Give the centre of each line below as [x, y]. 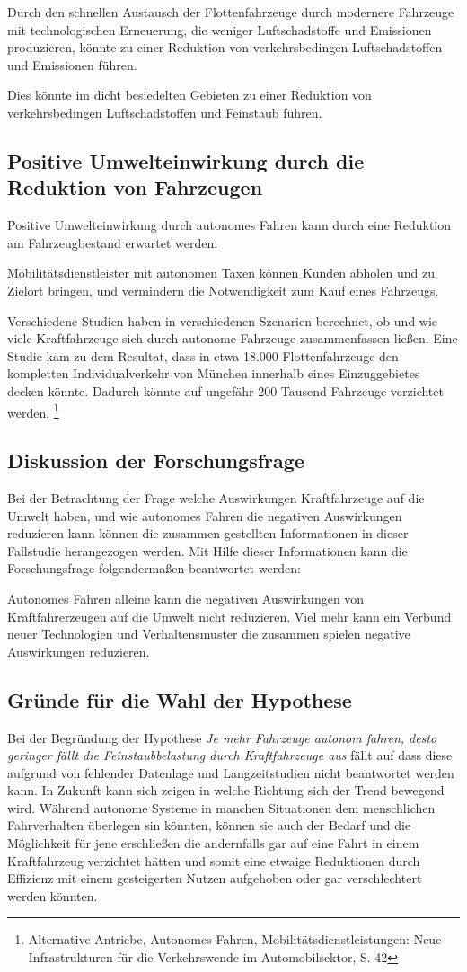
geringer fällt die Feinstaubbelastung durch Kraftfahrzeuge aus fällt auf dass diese [230, 755]
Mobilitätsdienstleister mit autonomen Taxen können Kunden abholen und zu [221, 273]
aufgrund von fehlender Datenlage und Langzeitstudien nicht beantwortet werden [231, 772]
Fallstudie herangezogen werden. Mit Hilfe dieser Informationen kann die [207, 550]
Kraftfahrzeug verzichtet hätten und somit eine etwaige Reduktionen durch [214, 860]
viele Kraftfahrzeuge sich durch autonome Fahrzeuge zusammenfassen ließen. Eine [233, 338]
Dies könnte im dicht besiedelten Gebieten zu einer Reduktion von [189, 95]
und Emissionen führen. [72, 64]
